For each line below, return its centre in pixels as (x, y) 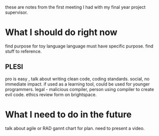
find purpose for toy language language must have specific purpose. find (79, 46)
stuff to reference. (23, 51)
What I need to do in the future (68, 114)
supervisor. (16, 12)
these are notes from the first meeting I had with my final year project (75, 7)
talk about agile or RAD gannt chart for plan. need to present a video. (75, 128)
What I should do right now (61, 32)
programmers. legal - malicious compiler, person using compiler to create (79, 89)
